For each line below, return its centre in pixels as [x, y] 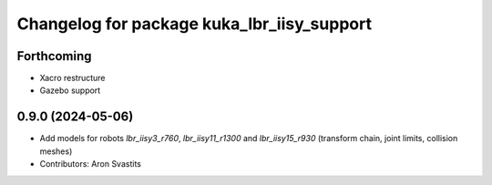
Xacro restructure [72, 78]
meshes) [56, 151]
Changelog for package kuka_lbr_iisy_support [195, 24]
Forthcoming [54, 56]
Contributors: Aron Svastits [90, 164]
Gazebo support [70, 90]
